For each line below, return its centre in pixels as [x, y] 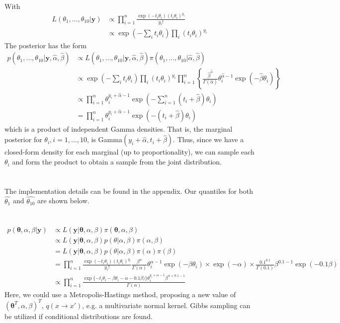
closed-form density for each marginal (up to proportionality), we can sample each [129, 152]
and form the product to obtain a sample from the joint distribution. [117, 162]
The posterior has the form [46, 45]
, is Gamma [105, 139]
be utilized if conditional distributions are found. [79, 316]
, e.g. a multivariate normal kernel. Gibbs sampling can [166, 305]
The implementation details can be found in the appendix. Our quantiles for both [129, 191]
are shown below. [63, 201]
